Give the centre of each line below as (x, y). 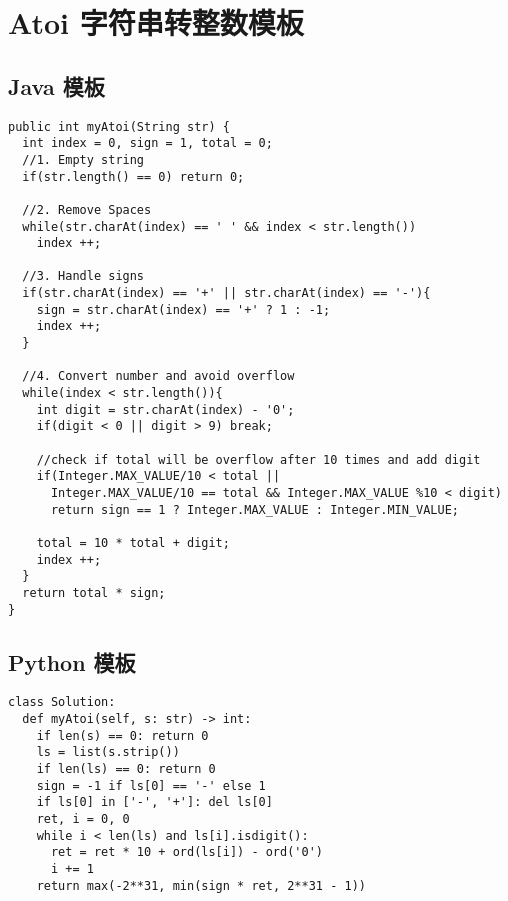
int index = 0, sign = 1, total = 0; (147, 143)
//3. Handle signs (83, 276)
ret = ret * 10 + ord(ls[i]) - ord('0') (186, 852)
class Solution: (62, 702)
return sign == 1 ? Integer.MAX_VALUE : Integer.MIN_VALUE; (255, 509)
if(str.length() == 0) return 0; (133, 176)
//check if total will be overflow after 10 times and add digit (258, 459)
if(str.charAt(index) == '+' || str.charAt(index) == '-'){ (226, 293)
